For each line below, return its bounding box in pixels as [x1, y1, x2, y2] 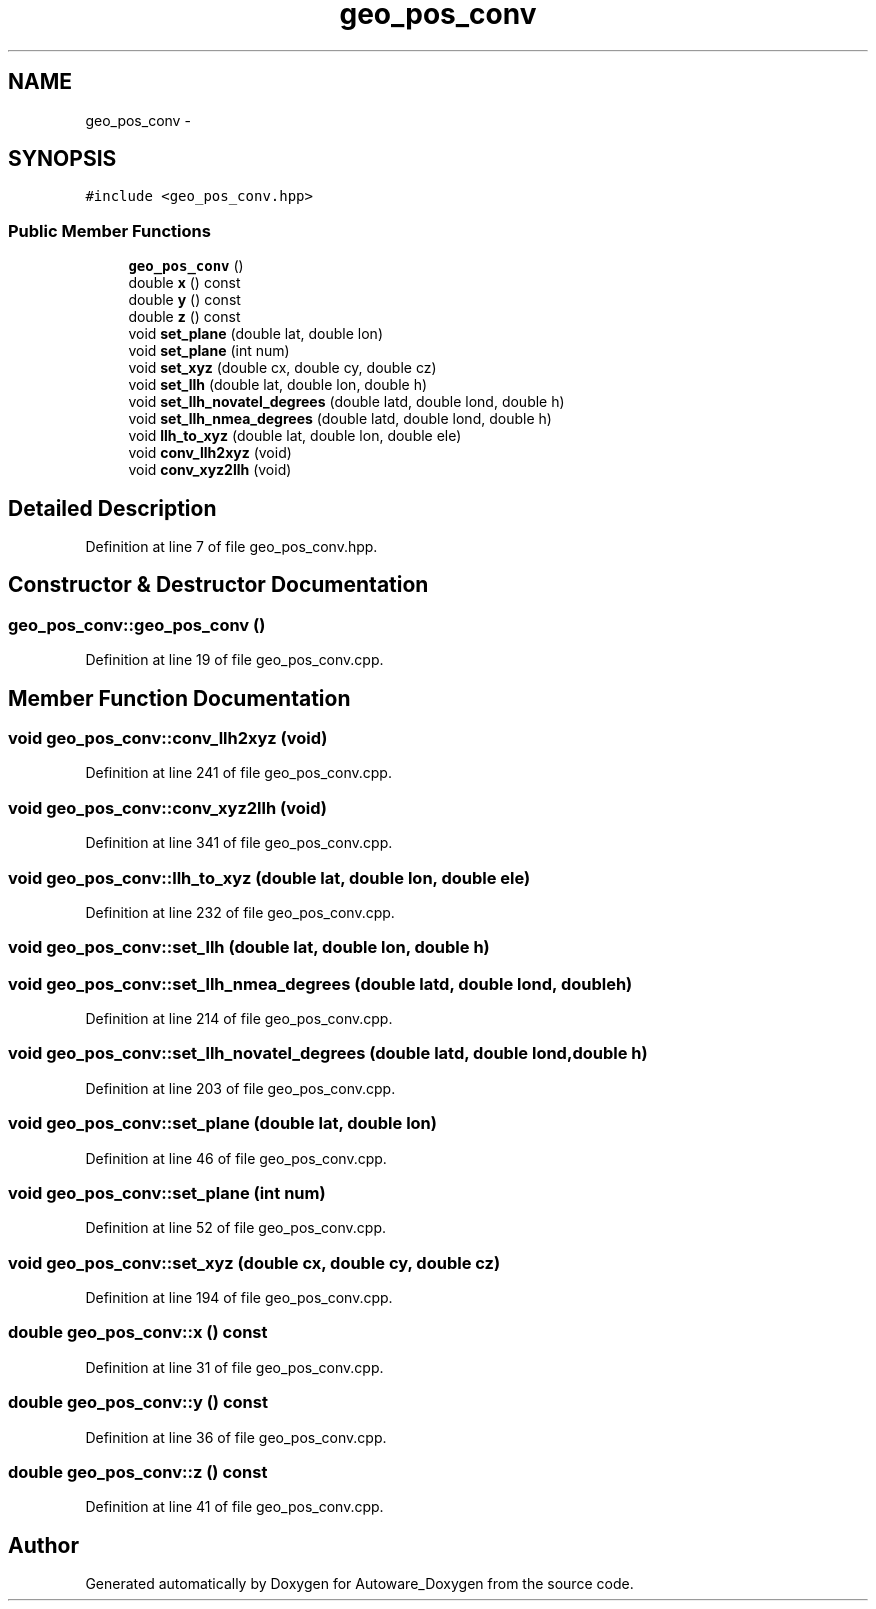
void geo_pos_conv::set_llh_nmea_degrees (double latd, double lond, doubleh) [8, 973, 633, 994]
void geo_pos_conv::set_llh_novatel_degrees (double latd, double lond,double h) [8, 1043, 648, 1064]
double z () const [128, 308, 241, 326]
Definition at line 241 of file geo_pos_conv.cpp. [85, 764, 392, 782]
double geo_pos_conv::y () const [8, 1392, 268, 1413]
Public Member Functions [8, 220, 211, 241]
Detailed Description [8, 495, 217, 521]
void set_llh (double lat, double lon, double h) [128, 376, 428, 394]
